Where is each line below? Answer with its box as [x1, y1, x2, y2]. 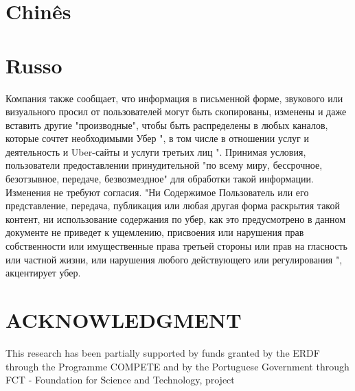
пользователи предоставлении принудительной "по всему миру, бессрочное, [5, 158, 323, 172]
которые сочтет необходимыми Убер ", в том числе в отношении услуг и [5, 131, 310, 145]
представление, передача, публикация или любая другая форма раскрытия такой [5, 198, 340, 213]
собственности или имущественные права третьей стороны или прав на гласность [5, 239, 347, 253]
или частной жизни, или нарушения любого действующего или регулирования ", [5, 252, 343, 266]
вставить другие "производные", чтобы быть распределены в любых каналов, [5, 117, 328, 132]
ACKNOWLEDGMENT [5, 306, 242, 333]
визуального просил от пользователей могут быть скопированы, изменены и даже [5, 104, 347, 119]
